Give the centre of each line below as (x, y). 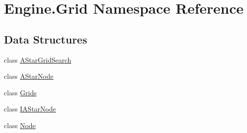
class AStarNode (29, 76)
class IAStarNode (30, 109)
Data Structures (46, 39)
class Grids (20, 92)
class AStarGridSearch (38, 59)
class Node (20, 125)
